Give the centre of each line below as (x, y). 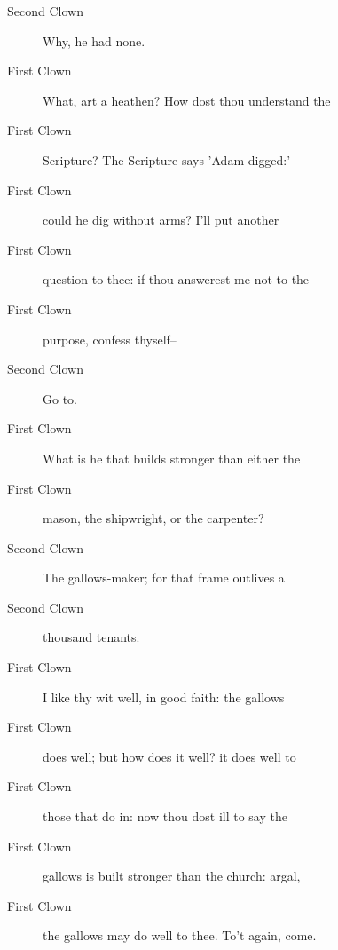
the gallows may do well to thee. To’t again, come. (180, 935)
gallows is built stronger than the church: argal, (172, 876)
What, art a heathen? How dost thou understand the (187, 100)
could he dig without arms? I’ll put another (161, 220)
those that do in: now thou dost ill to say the (165, 816)
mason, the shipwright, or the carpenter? (153, 518)
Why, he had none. (94, 40)
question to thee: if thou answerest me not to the (176, 279)
